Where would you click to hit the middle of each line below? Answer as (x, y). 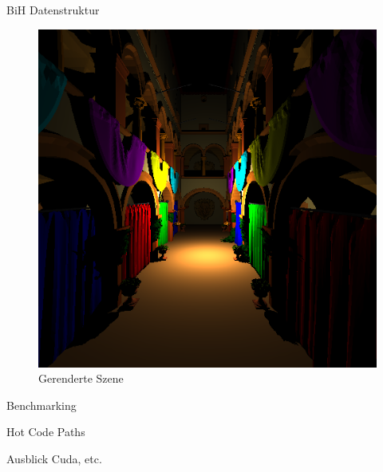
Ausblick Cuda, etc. (54, 458)
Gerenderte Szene (81, 378)
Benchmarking (41, 405)
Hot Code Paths (46, 432)
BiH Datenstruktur (53, 10)
